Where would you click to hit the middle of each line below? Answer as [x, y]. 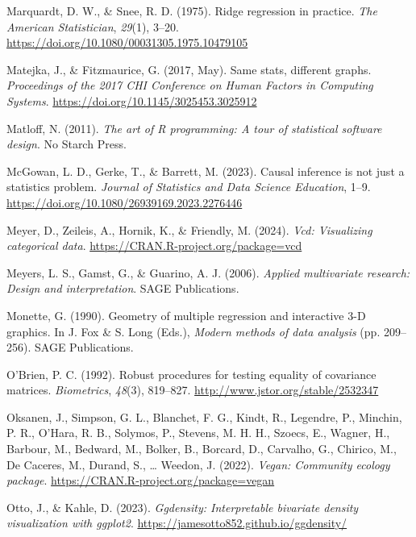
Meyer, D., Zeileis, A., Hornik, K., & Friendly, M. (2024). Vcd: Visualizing [189, 229]
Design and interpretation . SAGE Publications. [123, 288]
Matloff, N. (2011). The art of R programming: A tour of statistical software [194, 128]
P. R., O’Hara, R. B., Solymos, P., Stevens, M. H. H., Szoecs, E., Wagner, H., [198, 433]
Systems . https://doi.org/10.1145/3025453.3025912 [132, 100]
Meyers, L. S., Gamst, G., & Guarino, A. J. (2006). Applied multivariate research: [208, 272]
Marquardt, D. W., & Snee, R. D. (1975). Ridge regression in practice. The [192, 10]
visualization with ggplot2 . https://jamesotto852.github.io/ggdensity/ [177, 523]
